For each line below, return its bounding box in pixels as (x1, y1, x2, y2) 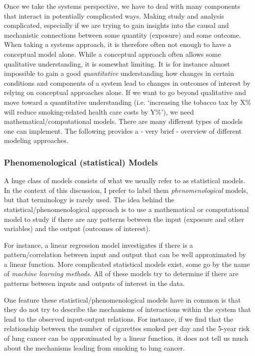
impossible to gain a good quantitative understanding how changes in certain (4, 68, 234, 78)
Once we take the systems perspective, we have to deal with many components (4, 1, 240, 11)
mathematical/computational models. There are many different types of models (4, 116, 243, 126)
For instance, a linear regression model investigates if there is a (4, 239, 193, 250)
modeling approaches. (4, 135, 69, 145)
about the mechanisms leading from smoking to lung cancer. (4, 342, 185, 353)
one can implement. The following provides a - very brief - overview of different (4, 125, 242, 136)
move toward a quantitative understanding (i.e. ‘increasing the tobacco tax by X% (4, 96, 251, 107)
